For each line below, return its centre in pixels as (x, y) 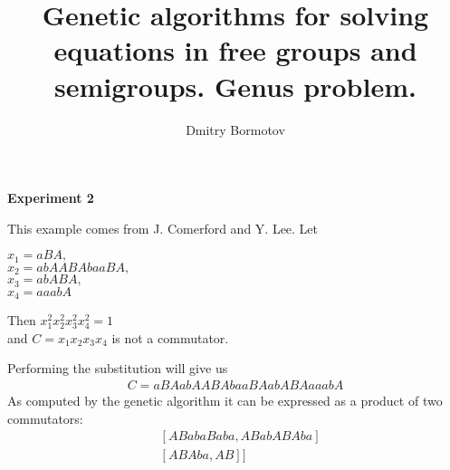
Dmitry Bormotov (235, 129)
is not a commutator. (170, 337)
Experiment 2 (51, 198)
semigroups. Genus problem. (235, 86)
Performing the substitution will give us (118, 368)
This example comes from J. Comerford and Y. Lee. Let (163, 228)
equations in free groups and (235, 50)
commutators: (45, 418)
